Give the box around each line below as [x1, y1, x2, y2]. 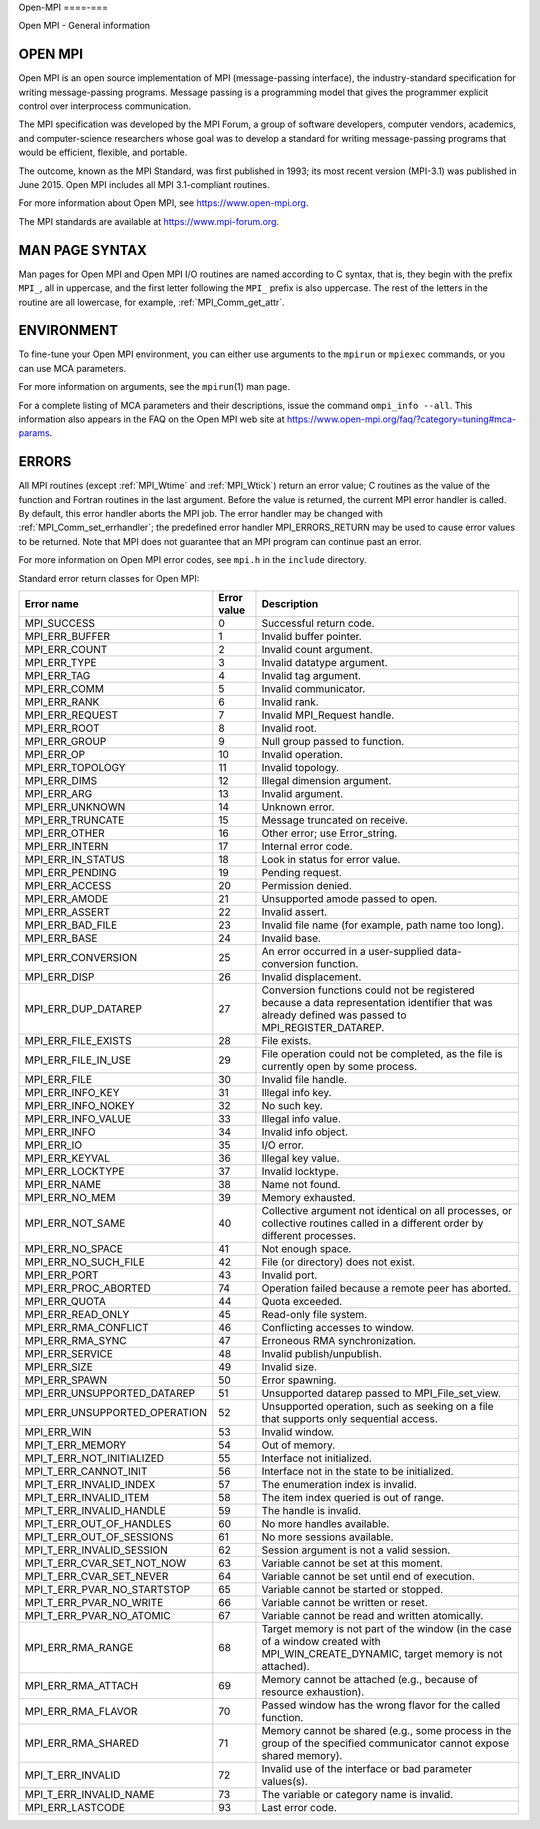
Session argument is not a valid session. [261, 1543, 451, 1557]
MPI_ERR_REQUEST [24, 708, 119, 722]
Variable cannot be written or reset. [261, 1596, 429, 1609]
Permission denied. [261, 879, 352, 892]
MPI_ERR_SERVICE [24, 1347, 114, 1360]
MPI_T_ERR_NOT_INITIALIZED [24, 1451, 165, 1465]
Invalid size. [261, 1360, 317, 1374]
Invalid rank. [261, 695, 319, 709]
